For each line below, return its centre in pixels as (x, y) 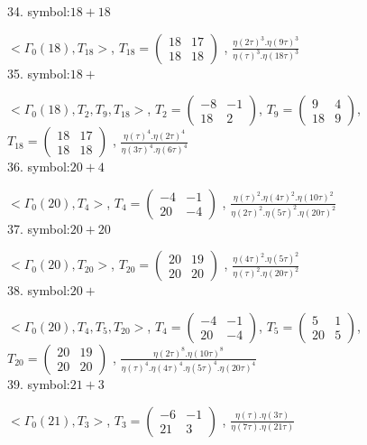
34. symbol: (39, 11)
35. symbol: (39, 73)
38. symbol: (39, 290)
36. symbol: (39, 167)
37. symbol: (39, 228)
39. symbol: (39, 383)
